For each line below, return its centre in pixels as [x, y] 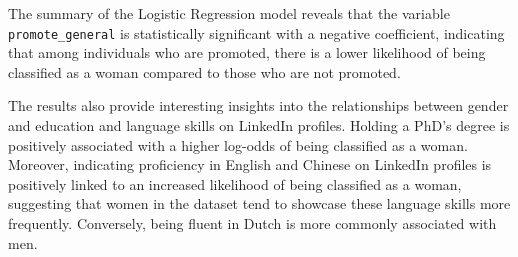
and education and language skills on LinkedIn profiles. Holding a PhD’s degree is [259, 125]
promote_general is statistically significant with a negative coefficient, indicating [256, 32]
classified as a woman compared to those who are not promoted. [204, 71]
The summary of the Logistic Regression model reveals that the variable [229, 13]
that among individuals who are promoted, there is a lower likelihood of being [247, 52]
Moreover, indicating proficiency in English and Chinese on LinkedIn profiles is [250, 164]
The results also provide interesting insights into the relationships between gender [258, 105]
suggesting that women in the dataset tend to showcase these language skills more [259, 203]
